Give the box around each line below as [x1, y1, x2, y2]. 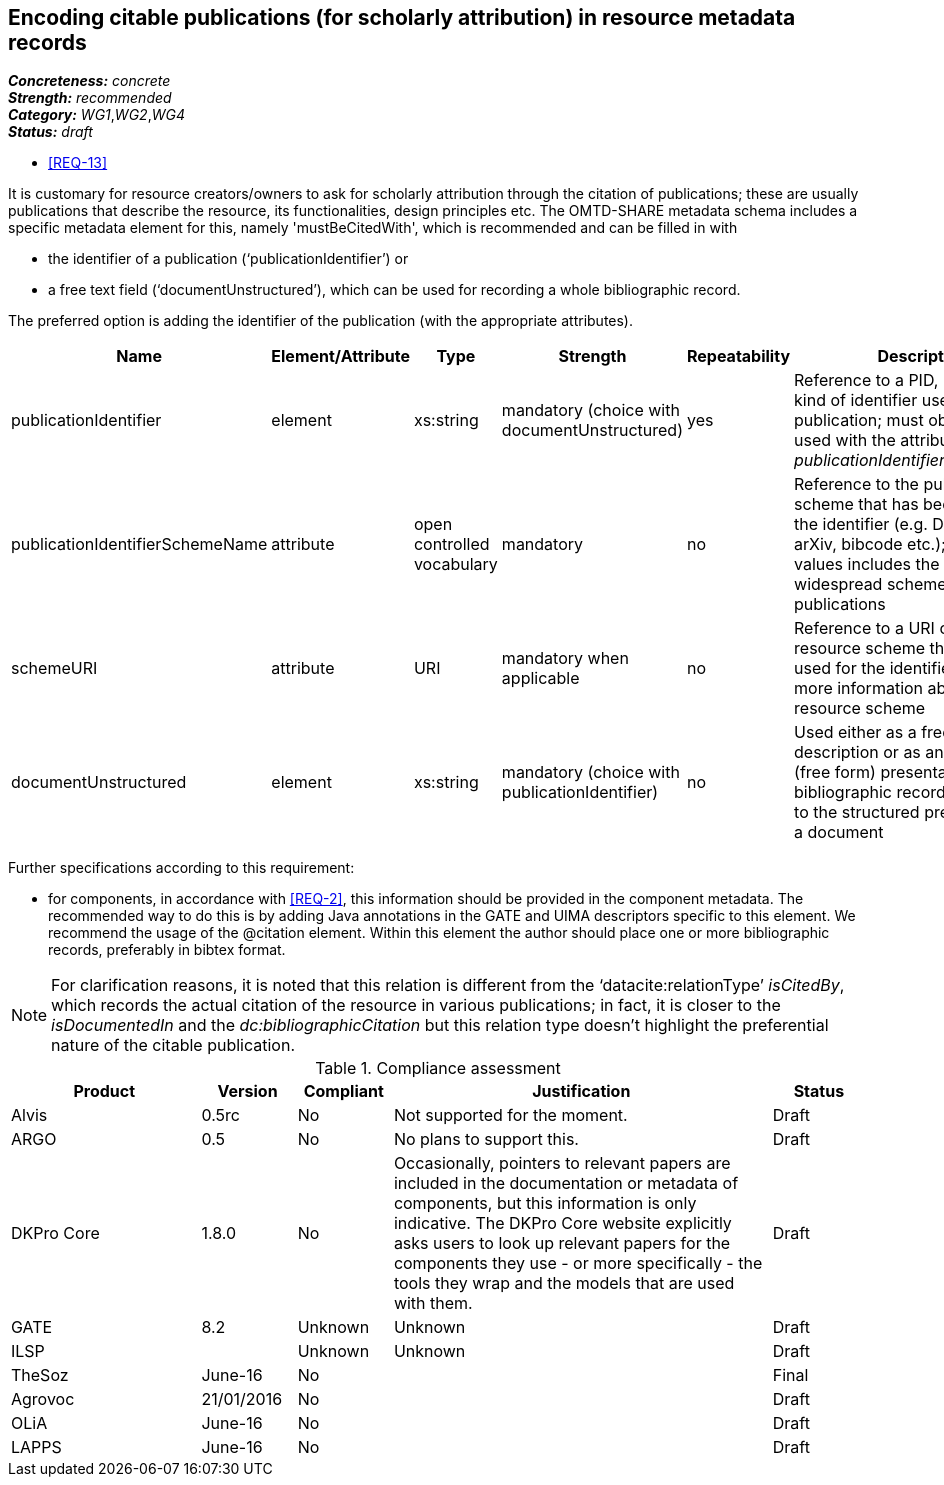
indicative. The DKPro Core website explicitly [393, 1213, 732, 1234]
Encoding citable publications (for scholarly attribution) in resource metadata [8, 5, 796, 30]
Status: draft [8, 123, 93, 141]
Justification [532, 1081, 631, 1102]
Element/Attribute [271, 346, 410, 367]
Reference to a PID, [794, 370, 939, 391]
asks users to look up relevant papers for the [393, 1233, 731, 1254]
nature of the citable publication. [51, 1035, 295, 1056]
